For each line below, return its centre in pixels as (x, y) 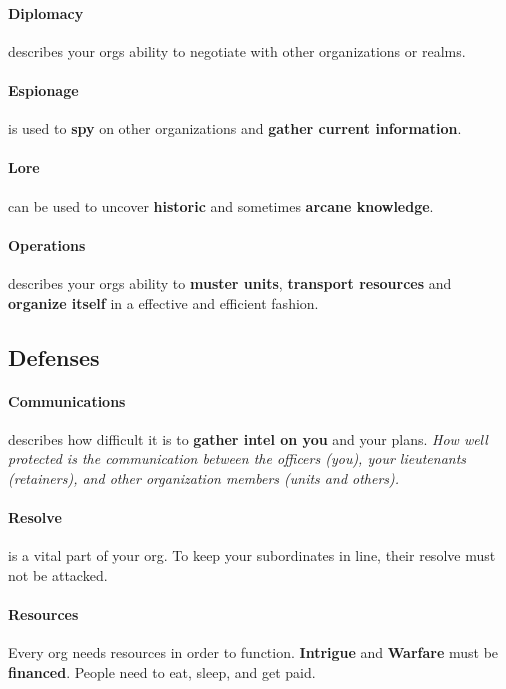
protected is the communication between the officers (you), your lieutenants (237, 458)
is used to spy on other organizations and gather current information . (235, 128)
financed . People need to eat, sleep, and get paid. (162, 671)
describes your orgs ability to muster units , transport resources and (230, 282)
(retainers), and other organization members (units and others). (204, 477)
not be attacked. (58, 574)
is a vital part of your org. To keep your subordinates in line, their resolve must (252, 555)
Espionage (43, 89)
